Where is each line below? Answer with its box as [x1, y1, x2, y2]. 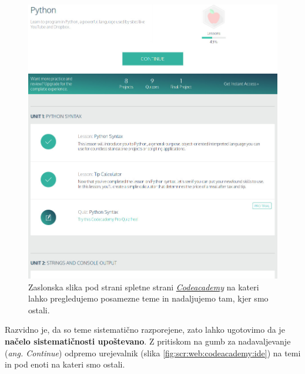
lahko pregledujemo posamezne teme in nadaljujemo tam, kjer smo [28, 292, 269, 305]
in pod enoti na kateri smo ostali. [5, 358, 125, 370]
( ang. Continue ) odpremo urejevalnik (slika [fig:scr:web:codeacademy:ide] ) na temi [5, 346, 301, 359]
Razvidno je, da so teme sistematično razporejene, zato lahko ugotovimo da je [5, 323, 285, 336]
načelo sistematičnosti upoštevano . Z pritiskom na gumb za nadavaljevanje [5, 335, 291, 347]
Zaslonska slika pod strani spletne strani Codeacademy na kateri [28, 280, 259, 293]
